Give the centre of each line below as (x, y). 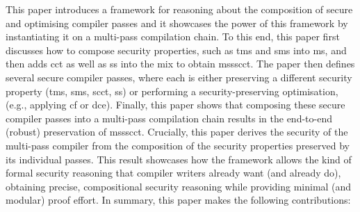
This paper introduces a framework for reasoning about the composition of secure (179, 9)
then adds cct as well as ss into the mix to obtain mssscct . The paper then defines (180, 64)
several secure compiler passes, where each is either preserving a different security (179, 77)
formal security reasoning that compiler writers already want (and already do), (173, 173)
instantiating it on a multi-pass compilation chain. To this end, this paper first (173, 36)
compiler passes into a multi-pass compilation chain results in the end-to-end (169, 118)
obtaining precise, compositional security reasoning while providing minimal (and (179, 186)
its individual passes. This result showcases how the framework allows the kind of (179, 159)
